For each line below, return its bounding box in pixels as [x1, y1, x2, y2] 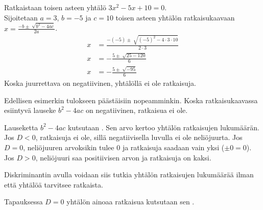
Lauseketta [4, 122, 38, 132]
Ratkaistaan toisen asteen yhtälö [4, 2, 106, 12]
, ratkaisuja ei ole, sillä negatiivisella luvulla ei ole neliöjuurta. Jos [35, 132, 243, 143]
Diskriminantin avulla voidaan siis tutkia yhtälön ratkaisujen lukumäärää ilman [4, 169, 254, 180]
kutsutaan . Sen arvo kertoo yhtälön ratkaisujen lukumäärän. [68, 122, 259, 132]
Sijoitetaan [4, 12, 38, 22]
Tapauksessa [4, 196, 43, 207]
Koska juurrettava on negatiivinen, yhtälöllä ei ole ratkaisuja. [4, 78, 196, 88]
